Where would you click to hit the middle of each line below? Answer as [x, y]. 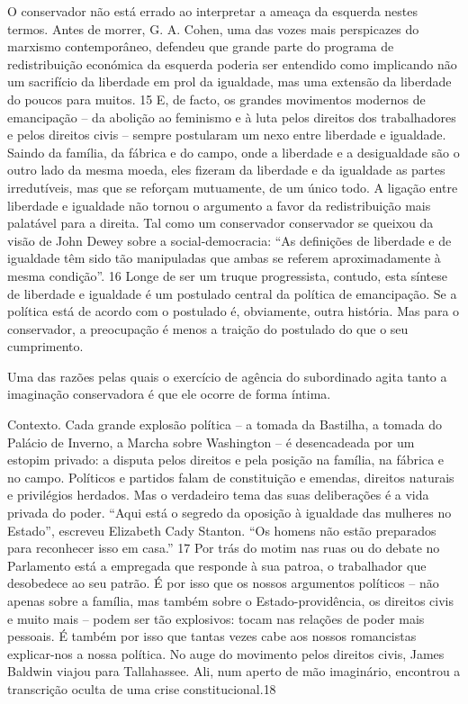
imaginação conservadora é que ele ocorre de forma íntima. [169, 394]
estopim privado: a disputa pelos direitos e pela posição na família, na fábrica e [226, 460]
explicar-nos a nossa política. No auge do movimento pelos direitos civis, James [226, 653]
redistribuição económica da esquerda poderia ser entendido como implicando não [232, 63]
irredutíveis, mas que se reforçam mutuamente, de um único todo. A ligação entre [233, 187]
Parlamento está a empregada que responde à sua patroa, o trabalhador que [217, 565]
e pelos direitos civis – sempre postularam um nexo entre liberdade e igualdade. [227, 135]
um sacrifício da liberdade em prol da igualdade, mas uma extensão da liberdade [229, 81]
